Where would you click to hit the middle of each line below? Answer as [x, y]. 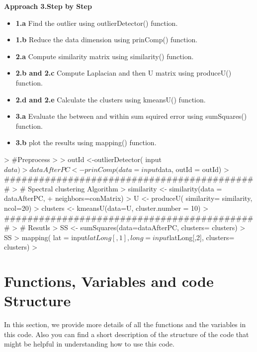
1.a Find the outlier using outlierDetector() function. [97, 23]
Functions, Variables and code [109, 281]
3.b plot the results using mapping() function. [86, 142]
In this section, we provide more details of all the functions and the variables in [125, 324]
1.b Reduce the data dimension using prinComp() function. [107, 40]
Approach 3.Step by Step [48, 6]
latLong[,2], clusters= [202, 237]
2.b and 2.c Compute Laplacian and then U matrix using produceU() [124, 73]
